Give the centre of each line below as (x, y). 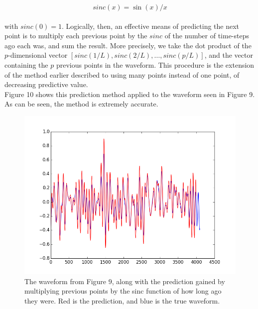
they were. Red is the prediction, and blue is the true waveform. (122, 300)
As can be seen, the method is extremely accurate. (81, 104)
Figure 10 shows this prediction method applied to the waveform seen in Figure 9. (130, 94)
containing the (26, 64)
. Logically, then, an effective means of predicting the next (150, 26)
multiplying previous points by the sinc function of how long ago (123, 291)
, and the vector (229, 55)
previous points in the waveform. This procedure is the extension (155, 64)
